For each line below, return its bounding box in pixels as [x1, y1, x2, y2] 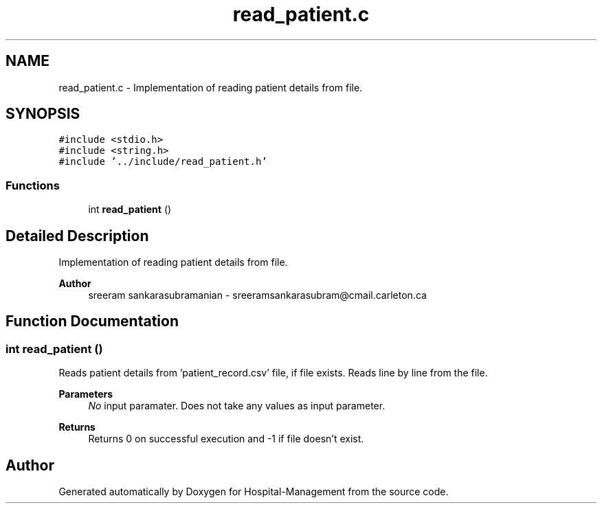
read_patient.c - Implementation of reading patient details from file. [58, 81, 363, 93]
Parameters [58, 388, 113, 400]
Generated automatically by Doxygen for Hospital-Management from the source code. [58, 486, 449, 498]
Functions [5, 178, 60, 192]
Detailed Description [5, 227, 149, 245]
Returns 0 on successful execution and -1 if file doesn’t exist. [88, 433, 364, 445]
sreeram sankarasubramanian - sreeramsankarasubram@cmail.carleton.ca [88, 289, 427, 302]
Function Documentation [5, 313, 179, 330]
